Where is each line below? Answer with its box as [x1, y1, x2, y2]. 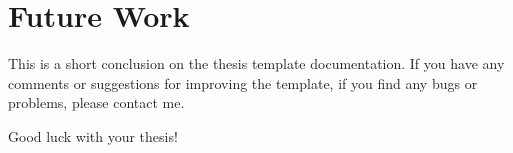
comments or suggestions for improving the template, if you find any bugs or [8, 72, 478, 93]
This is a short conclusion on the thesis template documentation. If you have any [8, 53, 505, 74]
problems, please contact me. [8, 92, 185, 113]
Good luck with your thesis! [8, 125, 178, 146]
